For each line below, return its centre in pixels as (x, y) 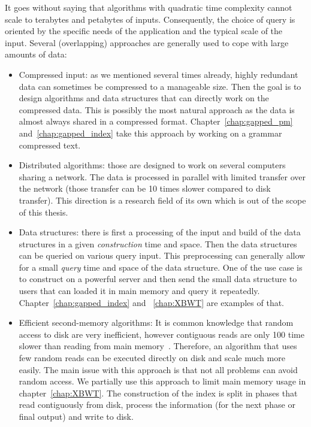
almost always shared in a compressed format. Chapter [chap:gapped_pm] (156, 121)
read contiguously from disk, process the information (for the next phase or (157, 405)
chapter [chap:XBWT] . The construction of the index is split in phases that (158, 393)
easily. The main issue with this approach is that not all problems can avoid (158, 369)
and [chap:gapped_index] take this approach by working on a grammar (150, 133)
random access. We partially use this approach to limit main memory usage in (162, 381)
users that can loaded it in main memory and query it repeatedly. (139, 291)
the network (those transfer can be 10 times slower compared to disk (145, 188)
